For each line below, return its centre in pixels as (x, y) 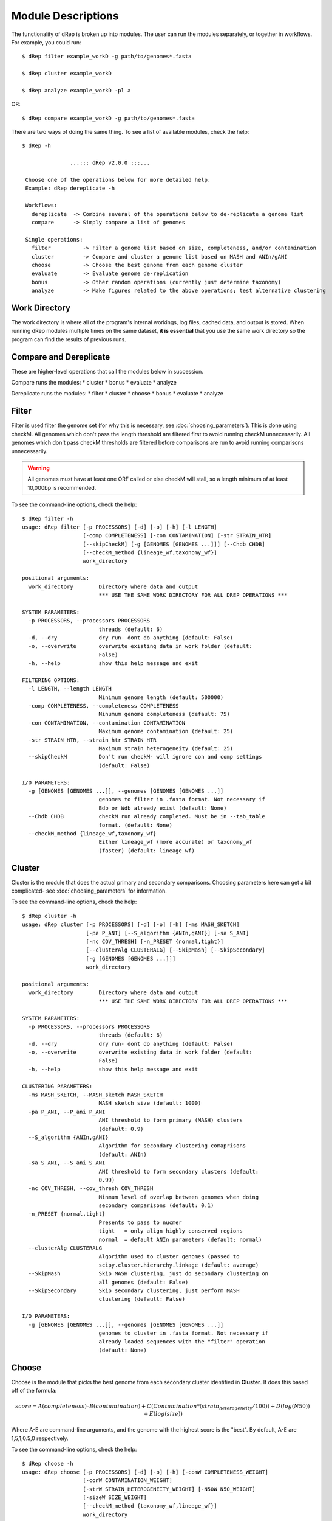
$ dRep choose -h (48, 1464)
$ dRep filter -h (48, 518)
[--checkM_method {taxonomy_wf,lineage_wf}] (150, 1506)
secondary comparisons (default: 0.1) (156, 1206)
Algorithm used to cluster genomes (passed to (169, 1257)
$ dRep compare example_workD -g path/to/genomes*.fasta (109, 118)
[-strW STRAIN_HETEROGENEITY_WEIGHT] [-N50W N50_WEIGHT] (169, 1489)
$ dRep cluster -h (49, 916)
